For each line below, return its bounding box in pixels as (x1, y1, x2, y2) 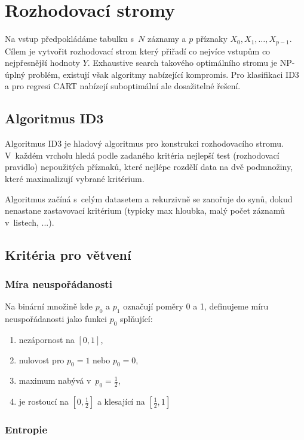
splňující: (120, 312, 153, 325)
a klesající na (97, 395, 145, 408)
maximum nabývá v (19, 374, 91, 387)
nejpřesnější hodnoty (5, 56, 80, 69)
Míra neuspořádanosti (5, 277, 112, 292)
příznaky (195, 32, 228, 45)
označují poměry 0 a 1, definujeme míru (123, 300, 269, 312)
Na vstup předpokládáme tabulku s (5, 32, 134, 45)
